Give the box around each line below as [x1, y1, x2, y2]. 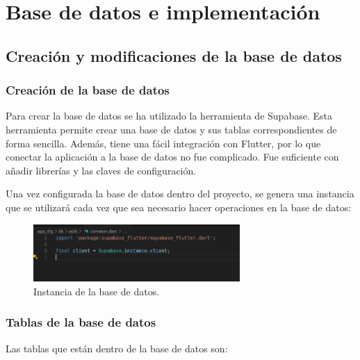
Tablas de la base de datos [6, 313, 156, 331]
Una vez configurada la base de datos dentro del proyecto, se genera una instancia [6, 186, 354, 201]
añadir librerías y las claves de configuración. [6, 163, 197, 177]
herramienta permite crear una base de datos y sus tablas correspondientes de [6, 122, 337, 136]
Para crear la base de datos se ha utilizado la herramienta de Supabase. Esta [6, 108, 332, 123]
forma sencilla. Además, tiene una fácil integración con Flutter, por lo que [6, 136, 321, 150]
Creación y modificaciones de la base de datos [6, 44, 342, 66]
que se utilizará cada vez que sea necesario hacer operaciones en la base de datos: [6, 199, 352, 214]
